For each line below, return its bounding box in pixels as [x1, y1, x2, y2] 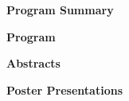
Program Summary [6, 2, 114, 17]
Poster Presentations [6, 81, 123, 98]
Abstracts [6, 55, 61, 72]
